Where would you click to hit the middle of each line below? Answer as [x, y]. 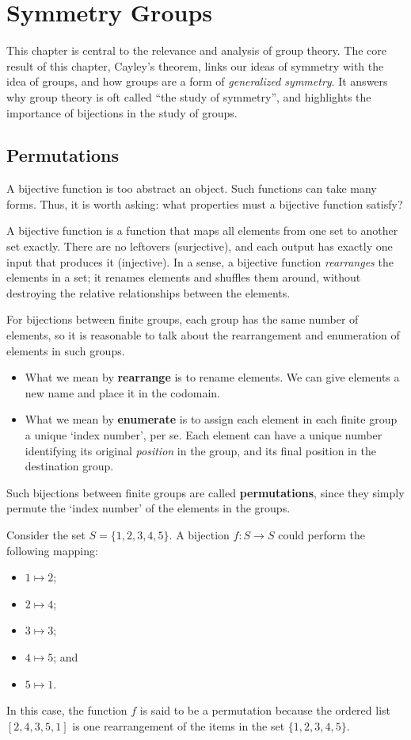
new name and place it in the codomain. [122, 392]
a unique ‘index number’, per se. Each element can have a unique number [204, 435]
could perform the [322, 534]
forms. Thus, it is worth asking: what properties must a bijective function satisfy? [205, 203]
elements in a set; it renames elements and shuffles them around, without [184, 277]
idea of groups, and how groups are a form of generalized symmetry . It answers [197, 81]
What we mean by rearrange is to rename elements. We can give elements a [212, 377]
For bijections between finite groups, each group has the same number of [183, 319]
